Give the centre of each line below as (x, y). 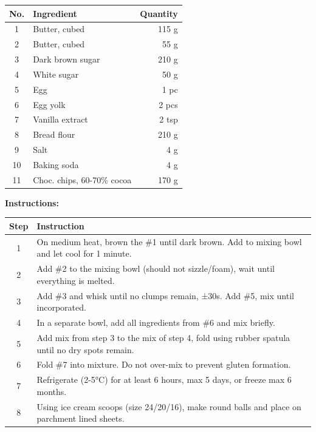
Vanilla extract (60, 119)
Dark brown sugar (67, 59)
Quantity (159, 13)
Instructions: (32, 202)
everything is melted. (76, 280)
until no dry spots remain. (85, 349)
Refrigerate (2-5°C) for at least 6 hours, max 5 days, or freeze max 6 (164, 380)
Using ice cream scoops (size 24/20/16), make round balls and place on (169, 406)
